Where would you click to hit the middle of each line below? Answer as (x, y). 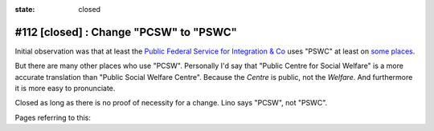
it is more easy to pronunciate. (65, 89)
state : (25, 9)
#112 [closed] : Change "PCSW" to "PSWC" (126, 32)
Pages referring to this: (53, 117)
